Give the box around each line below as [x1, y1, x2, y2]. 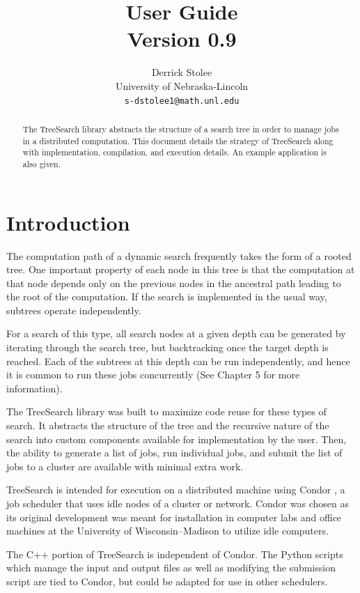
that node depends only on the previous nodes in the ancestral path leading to [6, 275, 341, 290]
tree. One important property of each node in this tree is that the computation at [6, 262, 355, 277]
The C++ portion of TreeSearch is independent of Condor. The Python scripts [6, 546, 343, 561]
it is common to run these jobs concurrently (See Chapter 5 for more [6, 367, 300, 382]
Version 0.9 [127, 24, 237, 53]
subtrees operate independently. [6, 302, 141, 317]
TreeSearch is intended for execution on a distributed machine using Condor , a [6, 482, 345, 497]
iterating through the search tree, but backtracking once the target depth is [6, 340, 329, 355]
